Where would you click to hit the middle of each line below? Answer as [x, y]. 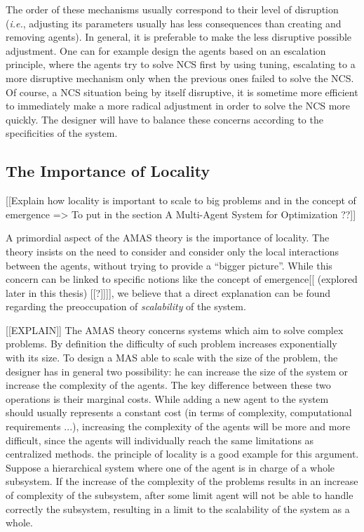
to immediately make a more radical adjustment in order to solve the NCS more [178, 106]
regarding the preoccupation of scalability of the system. [126, 306]
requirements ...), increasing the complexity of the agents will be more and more [178, 426]
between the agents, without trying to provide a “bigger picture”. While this [169, 265]
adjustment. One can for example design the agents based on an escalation [166, 50]
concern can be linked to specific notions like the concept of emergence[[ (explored [182, 279]
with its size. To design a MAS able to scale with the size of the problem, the [172, 358]
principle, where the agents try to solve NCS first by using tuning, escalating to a [181, 64]
